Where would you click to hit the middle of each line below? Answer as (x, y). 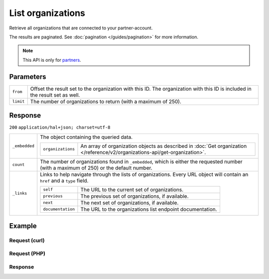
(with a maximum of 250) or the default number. (96, 168)
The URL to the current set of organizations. (132, 189)
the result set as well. (55, 95)
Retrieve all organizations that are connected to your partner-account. (81, 28)
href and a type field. (64, 180)
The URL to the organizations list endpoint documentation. (149, 209)
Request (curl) (27, 240)
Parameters (28, 76)
